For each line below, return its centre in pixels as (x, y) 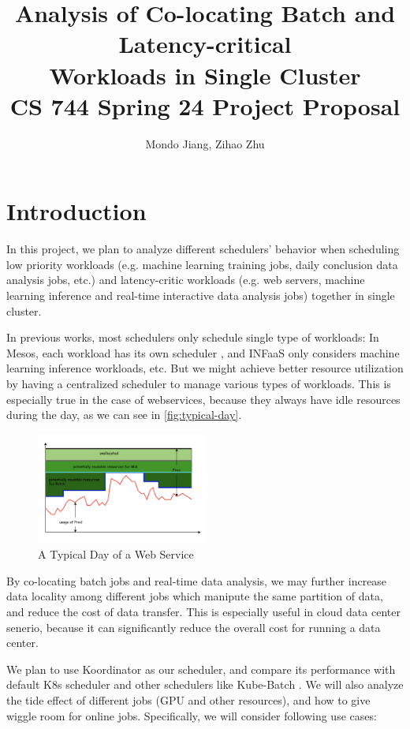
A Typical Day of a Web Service (116, 554)
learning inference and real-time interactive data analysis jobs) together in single (201, 295)
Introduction (76, 211)
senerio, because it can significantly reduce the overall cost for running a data (194, 627)
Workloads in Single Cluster (205, 75)
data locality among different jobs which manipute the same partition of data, (195, 596)
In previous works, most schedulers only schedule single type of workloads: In (193, 337)
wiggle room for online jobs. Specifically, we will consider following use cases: (192, 715)
